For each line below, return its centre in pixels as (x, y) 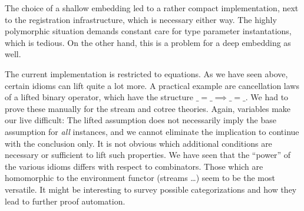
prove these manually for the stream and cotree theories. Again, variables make (148, 108)
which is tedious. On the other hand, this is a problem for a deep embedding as (148, 42)
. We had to (267, 97)
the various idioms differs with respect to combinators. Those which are (134, 166)
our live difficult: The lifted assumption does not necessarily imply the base (141, 120)
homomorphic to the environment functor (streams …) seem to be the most (140, 178)
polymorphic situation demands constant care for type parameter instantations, (148, 31)
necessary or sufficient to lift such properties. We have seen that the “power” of (148, 155)
